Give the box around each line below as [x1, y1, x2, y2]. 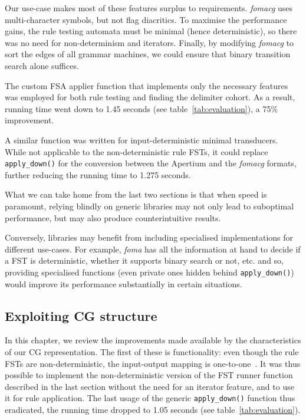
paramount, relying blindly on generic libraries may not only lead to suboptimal [5, 199, 294, 212]
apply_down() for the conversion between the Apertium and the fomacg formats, [5, 157, 297, 169]
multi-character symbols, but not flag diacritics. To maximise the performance [5, 13, 287, 25]
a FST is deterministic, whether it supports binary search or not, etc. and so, [5, 254, 284, 267]
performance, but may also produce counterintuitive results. [5, 211, 221, 224]
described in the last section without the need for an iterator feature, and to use [5, 380, 294, 392]
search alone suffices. [5, 59, 79, 71]
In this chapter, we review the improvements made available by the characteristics [5, 334, 301, 346]
